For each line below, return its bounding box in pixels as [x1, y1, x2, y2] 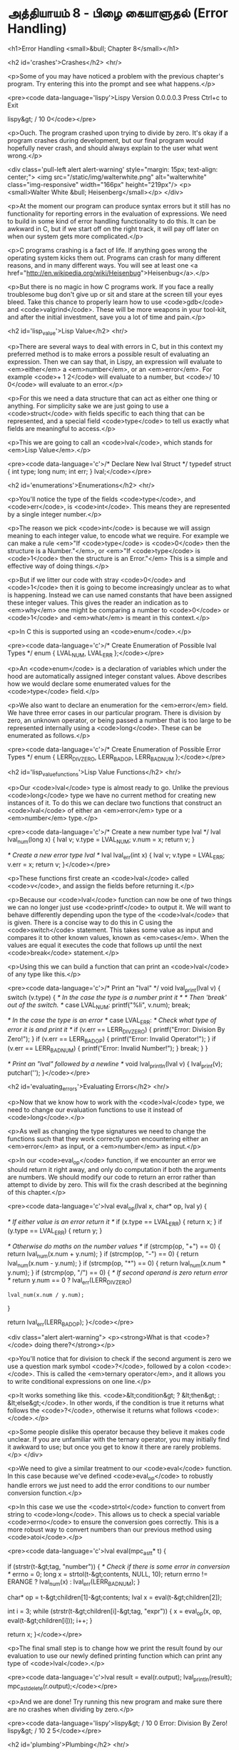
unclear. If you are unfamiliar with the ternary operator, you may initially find [7, 1435, 230, 1444]
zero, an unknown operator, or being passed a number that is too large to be [7, 716, 232, 724]
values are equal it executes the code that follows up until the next [7, 941, 202, 949]
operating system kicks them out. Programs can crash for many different [7, 253, 221, 262]
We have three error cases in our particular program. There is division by [7, 708, 221, 717]
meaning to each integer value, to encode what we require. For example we [7, 531, 230, 540]
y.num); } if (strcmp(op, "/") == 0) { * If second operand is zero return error [7, 1268, 228, 1277]
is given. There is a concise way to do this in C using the [7, 918, 173, 926]
